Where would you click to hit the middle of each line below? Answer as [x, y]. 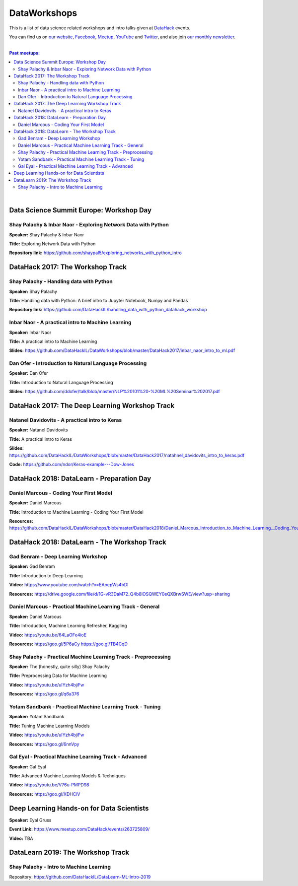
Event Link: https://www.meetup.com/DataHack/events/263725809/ [79, 829]
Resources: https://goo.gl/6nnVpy [44, 744]
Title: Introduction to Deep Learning [46, 575]
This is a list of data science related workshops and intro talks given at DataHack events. [100, 28]
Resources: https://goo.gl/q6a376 [44, 694]
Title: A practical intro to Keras [40, 439]
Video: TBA [21, 838]
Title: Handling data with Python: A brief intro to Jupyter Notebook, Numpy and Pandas [99, 301]
